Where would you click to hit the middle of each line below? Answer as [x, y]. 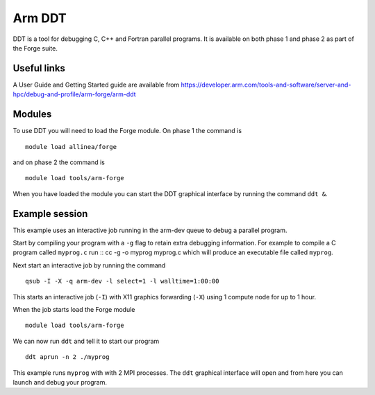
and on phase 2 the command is [59, 162]
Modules [32, 114]
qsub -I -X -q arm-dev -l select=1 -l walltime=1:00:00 [122, 281]
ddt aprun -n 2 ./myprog [67, 357]
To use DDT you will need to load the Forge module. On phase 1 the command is [127, 131]
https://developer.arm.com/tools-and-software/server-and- [266, 85]
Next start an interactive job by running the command [89, 265]
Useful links [39, 68]
